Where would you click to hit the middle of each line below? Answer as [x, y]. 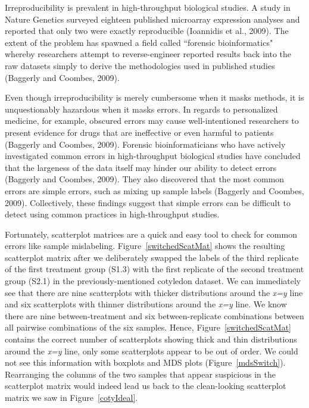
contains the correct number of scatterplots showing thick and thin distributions [151, 339]
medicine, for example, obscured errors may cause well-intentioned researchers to [152, 121]
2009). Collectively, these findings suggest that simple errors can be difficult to [148, 202]
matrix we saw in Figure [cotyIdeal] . [71, 397]
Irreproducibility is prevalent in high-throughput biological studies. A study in [148, 7]
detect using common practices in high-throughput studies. [112, 214]
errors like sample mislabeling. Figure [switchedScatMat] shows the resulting [145, 246]
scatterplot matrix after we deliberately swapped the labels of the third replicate [152, 257]
